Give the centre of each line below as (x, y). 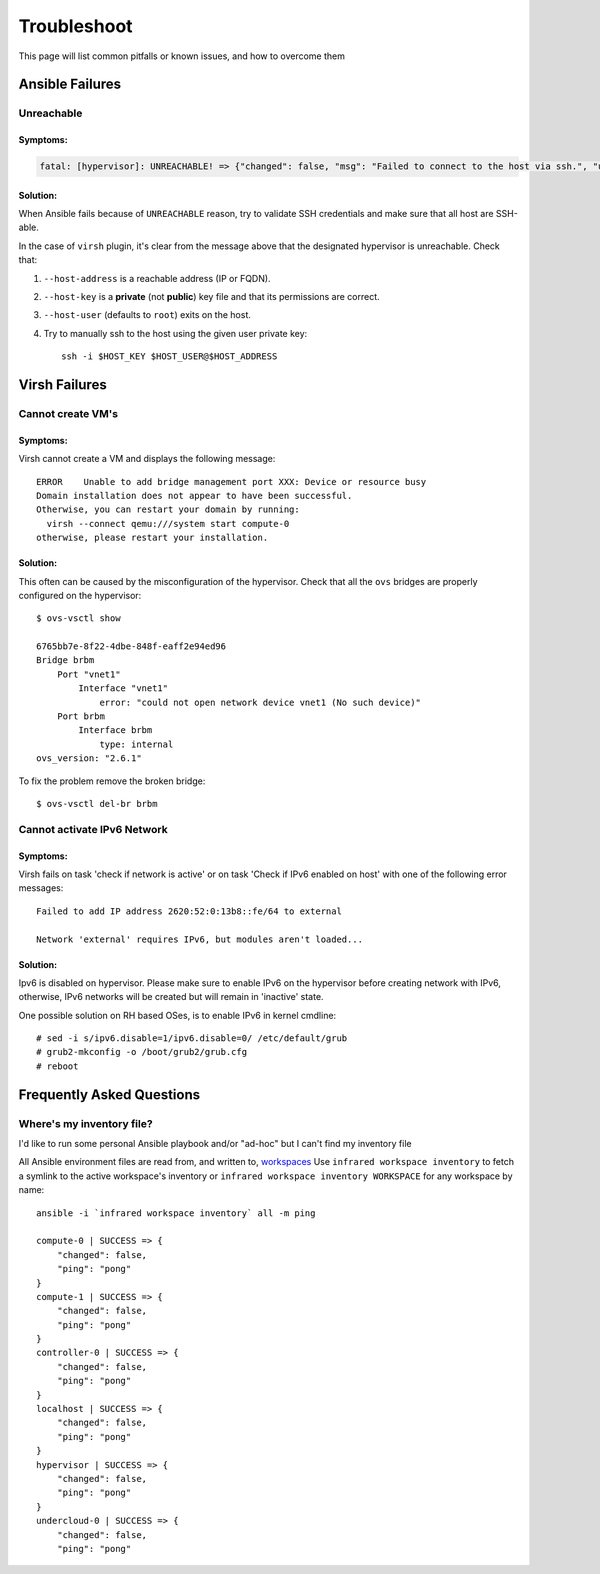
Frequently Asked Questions (109, 1094)
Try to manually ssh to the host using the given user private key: (175, 333)
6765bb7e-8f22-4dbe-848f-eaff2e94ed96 (131, 646)
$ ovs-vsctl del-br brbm (97, 803)
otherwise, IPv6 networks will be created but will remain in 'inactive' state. (171, 997)
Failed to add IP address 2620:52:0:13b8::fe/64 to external (189, 911)
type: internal (136, 744)
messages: (41, 888)
